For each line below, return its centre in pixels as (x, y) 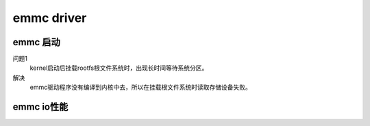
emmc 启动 (37, 42)
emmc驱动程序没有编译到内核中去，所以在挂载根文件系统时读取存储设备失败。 (140, 87)
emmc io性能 (40, 107)
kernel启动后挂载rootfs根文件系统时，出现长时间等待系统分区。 (119, 68)
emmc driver (50, 18)
